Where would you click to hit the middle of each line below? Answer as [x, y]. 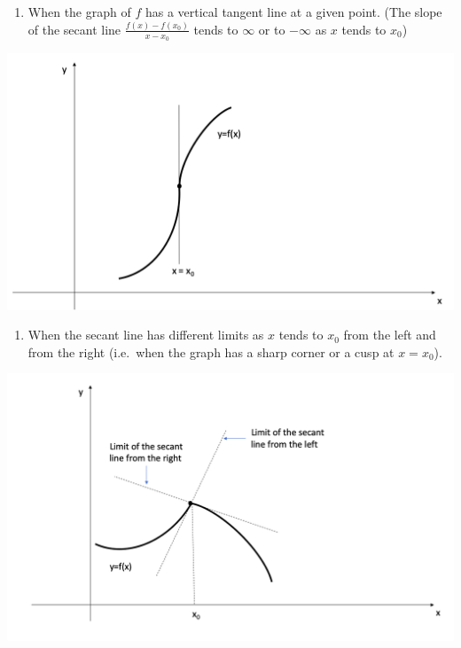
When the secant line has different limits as [146, 335]
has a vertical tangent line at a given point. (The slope [293, 12]
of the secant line [74, 29]
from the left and [390, 335]
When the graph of [79, 12]
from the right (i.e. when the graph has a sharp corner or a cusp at [211, 351]
